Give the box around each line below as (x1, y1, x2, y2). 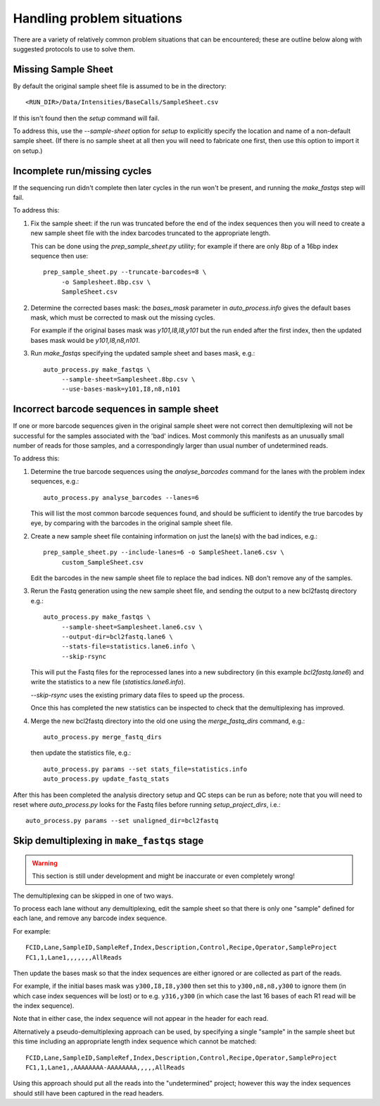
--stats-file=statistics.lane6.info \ (61, 643, 196, 651)
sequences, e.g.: (30, 477, 80, 486)
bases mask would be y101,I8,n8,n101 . (30, 336, 140, 344)
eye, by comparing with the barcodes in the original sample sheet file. (30, 519, 233, 527)
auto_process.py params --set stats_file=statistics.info (43, 765, 248, 773)
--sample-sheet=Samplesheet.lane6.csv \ (61, 623, 203, 631)
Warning (32, 859, 58, 867)
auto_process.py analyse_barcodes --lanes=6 (43, 494, 200, 501)
